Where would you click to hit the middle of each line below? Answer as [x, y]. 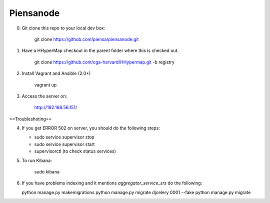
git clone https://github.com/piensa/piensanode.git [86, 39]
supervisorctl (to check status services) [75, 151]
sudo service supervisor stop [64, 137]
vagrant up [45, 84]
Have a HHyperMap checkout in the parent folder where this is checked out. [100, 50]
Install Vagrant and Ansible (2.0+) [56, 73]
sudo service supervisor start [64, 144]
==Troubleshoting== [30, 119]
